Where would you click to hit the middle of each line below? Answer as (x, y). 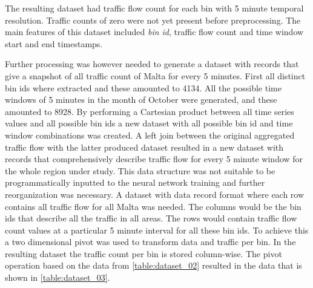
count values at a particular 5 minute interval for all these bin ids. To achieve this (157, 230)
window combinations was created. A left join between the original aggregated (150, 135)
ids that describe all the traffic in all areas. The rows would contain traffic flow (151, 218)
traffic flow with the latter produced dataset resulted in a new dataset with (144, 147)
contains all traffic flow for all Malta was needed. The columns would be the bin (153, 206)
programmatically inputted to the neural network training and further (135, 182)
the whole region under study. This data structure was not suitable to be (140, 170)
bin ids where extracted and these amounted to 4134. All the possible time (143, 87)
